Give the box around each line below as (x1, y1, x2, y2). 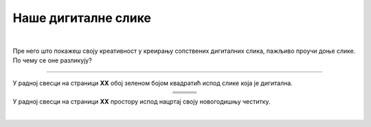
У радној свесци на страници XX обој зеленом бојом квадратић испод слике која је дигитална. (12, 79, 293, 87)
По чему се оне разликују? (12, 56, 92, 65)
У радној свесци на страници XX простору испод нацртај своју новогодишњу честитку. (12, 97, 271, 106)
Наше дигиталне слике (12, 10, 151, 25)
